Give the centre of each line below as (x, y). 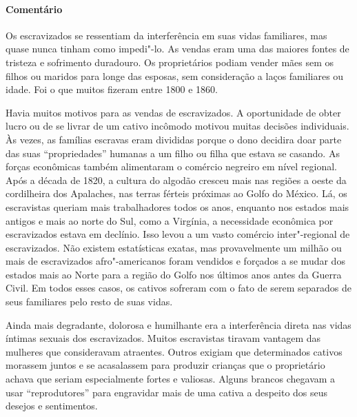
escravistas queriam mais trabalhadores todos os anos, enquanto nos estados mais (177, 206)
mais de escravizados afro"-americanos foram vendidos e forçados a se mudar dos (175, 261)
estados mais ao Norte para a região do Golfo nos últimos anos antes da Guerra (174, 274)
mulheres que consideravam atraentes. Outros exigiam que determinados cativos (174, 351)
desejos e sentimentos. (52, 406)
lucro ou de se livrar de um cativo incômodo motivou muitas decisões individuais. (177, 126)
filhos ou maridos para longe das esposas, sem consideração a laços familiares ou (175, 75)
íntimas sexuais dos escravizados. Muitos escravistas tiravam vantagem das (163, 338)
